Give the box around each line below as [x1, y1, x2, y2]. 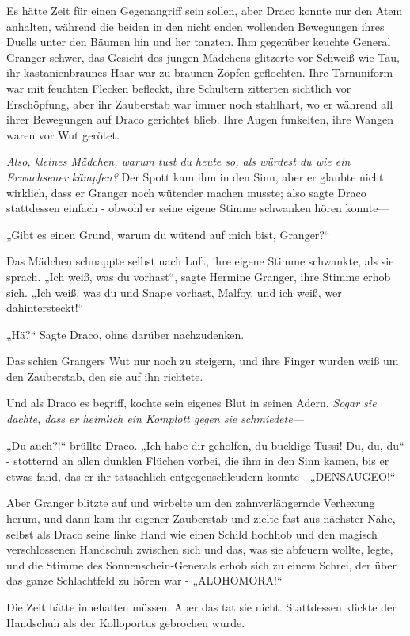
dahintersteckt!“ [6, 299, 84, 316]
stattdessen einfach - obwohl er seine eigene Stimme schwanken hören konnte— [6, 200, 389, 216]
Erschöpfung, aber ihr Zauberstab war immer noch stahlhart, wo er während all [6, 95, 393, 112]
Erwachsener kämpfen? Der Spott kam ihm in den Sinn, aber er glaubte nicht [6, 168, 384, 185]
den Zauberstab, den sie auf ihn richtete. [6, 368, 203, 384]
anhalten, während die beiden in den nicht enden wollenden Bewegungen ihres [6, 17, 385, 34]
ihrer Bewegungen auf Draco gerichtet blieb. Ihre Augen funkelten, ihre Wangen [6, 111, 394, 128]
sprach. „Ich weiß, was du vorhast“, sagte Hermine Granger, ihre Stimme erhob [6, 268, 391, 284]
